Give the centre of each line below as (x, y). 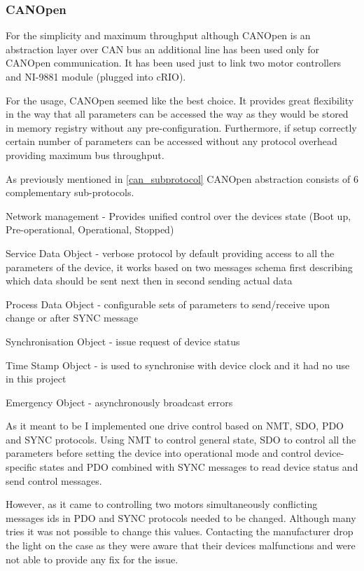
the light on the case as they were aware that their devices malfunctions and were (181, 545)
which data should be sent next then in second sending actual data (149, 281)
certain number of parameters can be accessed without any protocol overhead (171, 141)
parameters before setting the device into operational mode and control (159, 453)
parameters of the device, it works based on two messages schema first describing (179, 267)
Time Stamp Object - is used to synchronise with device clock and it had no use (178, 365)
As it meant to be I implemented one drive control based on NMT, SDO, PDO (175, 426)
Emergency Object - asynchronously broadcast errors (119, 402)
